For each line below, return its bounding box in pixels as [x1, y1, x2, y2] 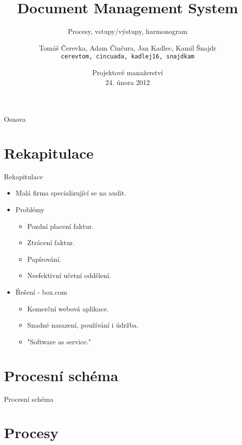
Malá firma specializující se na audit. [15, 188, 127, 198]
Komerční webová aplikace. [27, 303, 109, 313]
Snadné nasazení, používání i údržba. [27, 320, 139, 330]
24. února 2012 [105, 77, 150, 87]
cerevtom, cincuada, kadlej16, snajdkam [60, 53, 195, 60]
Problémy [15, 204, 45, 215]
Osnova [4, 114, 26, 124]
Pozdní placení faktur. [27, 221, 94, 231]
